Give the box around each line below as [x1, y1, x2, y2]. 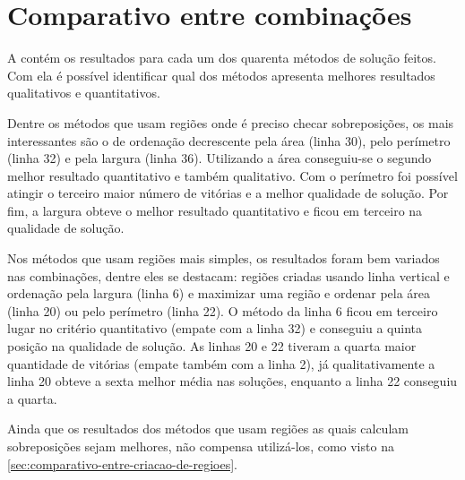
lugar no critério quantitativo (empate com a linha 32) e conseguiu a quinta [7, 319, 422, 338]
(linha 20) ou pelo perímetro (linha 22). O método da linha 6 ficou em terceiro [7, 301, 438, 320]
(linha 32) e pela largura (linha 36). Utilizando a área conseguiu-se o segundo [7, 149, 432, 167]
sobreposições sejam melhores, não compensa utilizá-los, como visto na [7, 437, 394, 455]
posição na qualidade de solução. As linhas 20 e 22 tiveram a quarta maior [7, 337, 417, 356]
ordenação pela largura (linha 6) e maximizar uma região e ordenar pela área [7, 284, 431, 303]
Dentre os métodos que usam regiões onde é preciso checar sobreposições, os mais [7, 113, 454, 132]
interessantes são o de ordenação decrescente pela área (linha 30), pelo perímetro [7, 131, 451, 150]
